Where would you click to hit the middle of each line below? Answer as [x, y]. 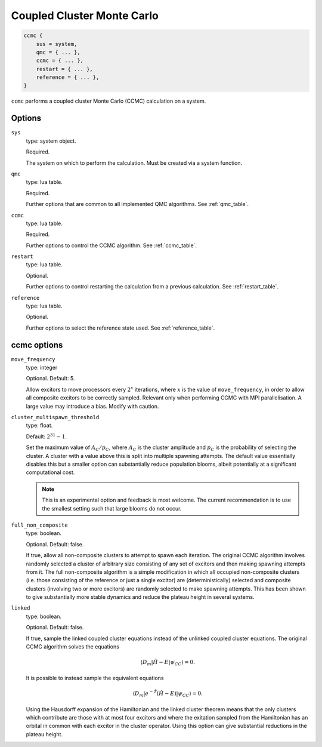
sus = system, [57, 44]
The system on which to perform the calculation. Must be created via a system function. [134, 163]
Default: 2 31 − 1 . [46, 436]
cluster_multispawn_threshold [55, 417]
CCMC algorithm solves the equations [72, 647]
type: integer [42, 368]
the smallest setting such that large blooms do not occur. [112, 508]
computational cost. [50, 472]
